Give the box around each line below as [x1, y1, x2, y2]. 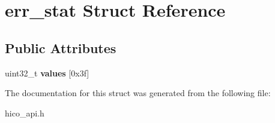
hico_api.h [5, 106, 44, 119]
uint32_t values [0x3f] [5, 66, 89, 79]
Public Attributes [5, 38, 116, 57]
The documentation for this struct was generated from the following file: [5, 87, 271, 99]
